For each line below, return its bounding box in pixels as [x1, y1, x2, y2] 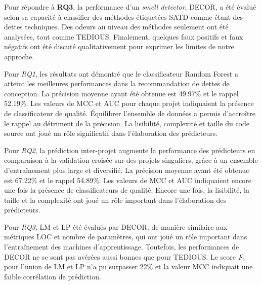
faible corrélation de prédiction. [4, 271, 101, 281]
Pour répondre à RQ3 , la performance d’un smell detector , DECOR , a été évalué [4, 2, 256, 12]
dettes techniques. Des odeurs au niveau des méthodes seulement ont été [4, 21, 229, 32]
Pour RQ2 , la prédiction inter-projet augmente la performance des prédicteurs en [4, 145, 255, 155]
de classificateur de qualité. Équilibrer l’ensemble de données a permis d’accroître [4, 108, 256, 118]
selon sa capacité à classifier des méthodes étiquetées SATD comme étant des [4, 11, 243, 22]
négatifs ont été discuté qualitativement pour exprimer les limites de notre [4, 41, 234, 52]
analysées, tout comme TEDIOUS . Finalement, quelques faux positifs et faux [4, 31, 243, 42]
